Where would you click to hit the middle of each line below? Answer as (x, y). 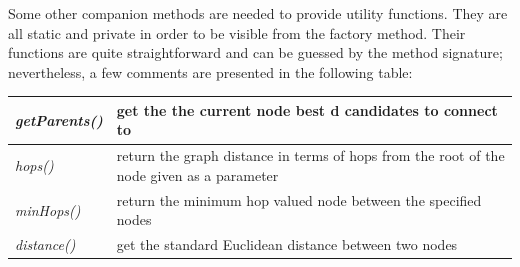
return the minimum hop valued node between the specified (299, 199)
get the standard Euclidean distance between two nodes (287, 244)
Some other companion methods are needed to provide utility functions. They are (258, 13)
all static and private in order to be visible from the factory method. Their (237, 32)
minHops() (48, 209)
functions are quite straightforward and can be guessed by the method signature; (255, 52)
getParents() (59, 119)
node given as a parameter (197, 174)
